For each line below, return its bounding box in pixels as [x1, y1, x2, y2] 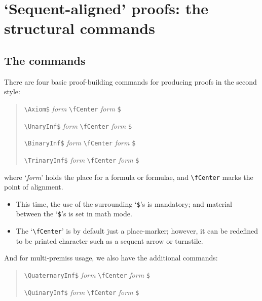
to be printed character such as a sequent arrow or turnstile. [16, 235, 203, 246]
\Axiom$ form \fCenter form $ [24, 103, 121, 114]
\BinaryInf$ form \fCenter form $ [24, 137, 136, 148]
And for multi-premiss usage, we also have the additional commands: [4, 252, 218, 263]
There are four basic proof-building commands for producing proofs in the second [4, 76, 257, 87]
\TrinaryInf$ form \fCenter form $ [24, 154, 139, 165]
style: [4, 86, 20, 97]
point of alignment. [4, 181, 63, 192]
